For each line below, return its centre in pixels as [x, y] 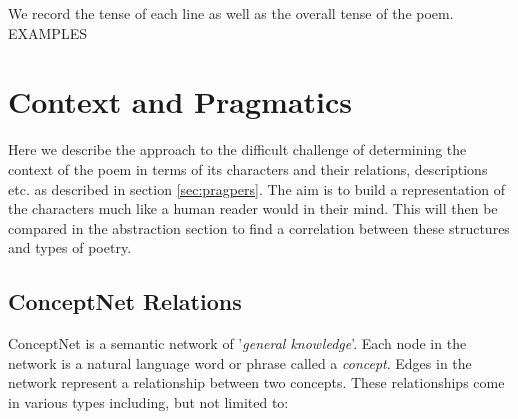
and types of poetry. [70, 247]
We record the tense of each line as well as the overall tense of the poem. [231, 13]
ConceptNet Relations [125, 301]
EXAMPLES [47, 32]
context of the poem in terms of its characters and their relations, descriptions [248, 168]
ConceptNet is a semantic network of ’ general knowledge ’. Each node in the [237, 343]
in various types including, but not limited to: [148, 401]
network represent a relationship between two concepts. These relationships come [256, 382]
